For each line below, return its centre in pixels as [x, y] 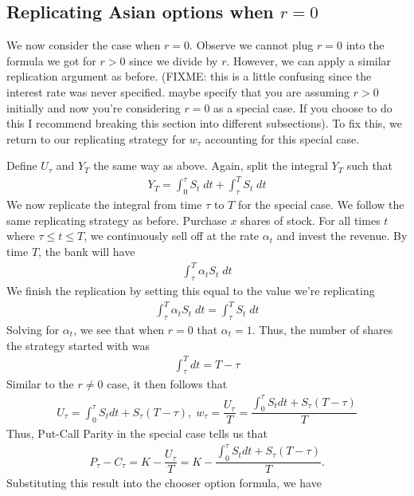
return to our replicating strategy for [96, 138]
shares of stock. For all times [310, 220]
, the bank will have [87, 252]
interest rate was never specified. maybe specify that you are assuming [178, 91]
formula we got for [51, 60]
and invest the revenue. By [342, 236]
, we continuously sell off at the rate [172, 236]
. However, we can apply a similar [309, 60]
